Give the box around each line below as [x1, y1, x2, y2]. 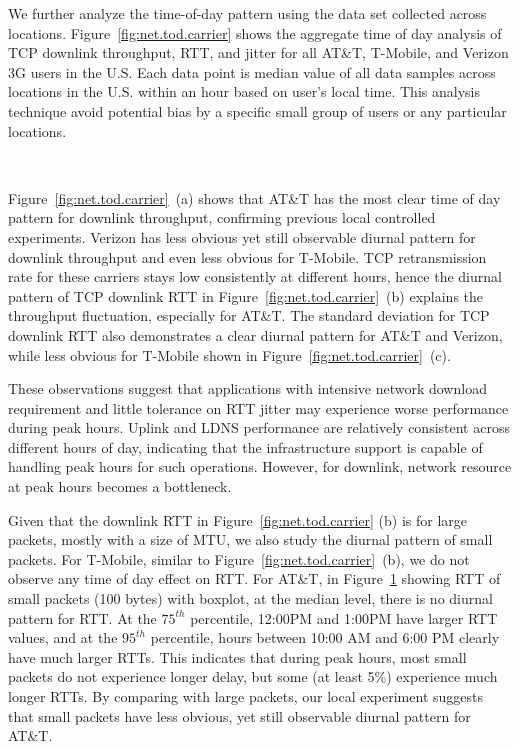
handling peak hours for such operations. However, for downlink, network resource [8, 456, 512, 477]
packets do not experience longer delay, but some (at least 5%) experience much [8, 666, 498, 687]
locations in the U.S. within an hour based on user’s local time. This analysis [8, 81, 480, 102]
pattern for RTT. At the [8, 607, 157, 628]
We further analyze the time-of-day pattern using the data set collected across [8, 3, 487, 23]
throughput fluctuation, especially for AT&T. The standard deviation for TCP [8, 305, 490, 326]
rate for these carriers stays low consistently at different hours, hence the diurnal [8, 266, 502, 287]
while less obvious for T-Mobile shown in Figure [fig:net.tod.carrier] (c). [8, 344, 451, 365]
